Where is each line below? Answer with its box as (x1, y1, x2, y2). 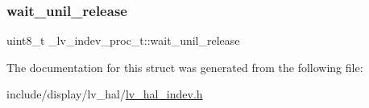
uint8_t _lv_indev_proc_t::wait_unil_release (6, 32, 240, 49)
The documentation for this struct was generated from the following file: (6, 58, 363, 75)
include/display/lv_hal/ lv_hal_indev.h (6, 86, 203, 102)
